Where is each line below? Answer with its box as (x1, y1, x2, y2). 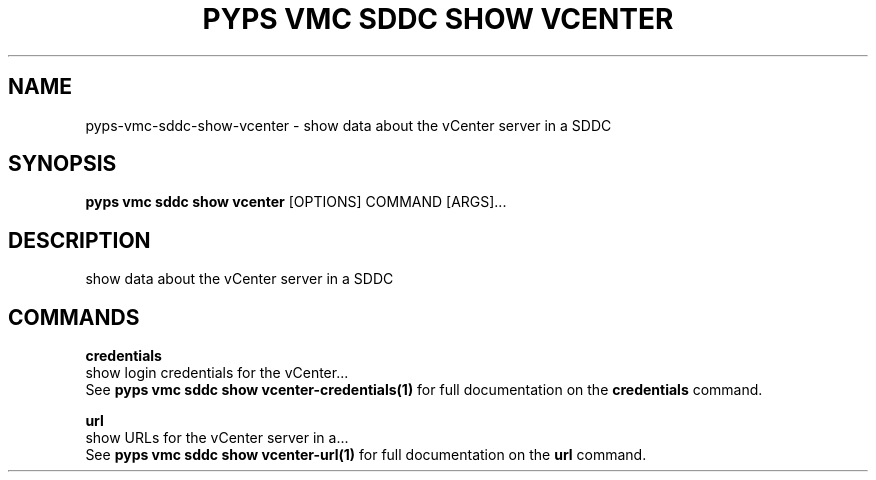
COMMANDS (8, 304, 140, 330)
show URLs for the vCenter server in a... (85, 429, 349, 447)
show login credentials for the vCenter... (85, 364, 349, 382)
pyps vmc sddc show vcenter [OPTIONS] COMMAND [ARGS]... (85, 193, 507, 211)
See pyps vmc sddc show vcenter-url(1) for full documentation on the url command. (85, 446, 647, 464)
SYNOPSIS (8, 151, 117, 177)
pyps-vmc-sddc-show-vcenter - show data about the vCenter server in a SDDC (85, 116, 612, 134)
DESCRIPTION (8, 227, 151, 253)
